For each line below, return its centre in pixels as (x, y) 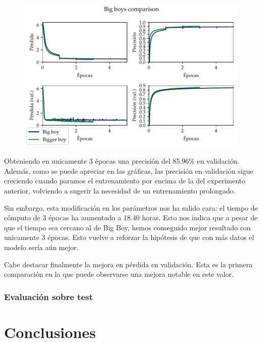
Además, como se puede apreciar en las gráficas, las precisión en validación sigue (129, 170)
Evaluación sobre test (49, 296)
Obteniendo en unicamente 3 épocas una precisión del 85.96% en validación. (122, 161)
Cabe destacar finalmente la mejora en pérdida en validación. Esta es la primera (128, 264)
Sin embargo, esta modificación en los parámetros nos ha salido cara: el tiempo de (131, 207)
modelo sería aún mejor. (41, 247)
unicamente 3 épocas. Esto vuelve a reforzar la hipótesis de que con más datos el (129, 237)
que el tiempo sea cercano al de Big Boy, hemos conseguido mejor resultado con (127, 227)
